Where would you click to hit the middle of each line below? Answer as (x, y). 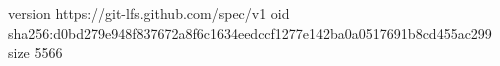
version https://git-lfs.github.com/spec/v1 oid (149, 13)
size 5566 (35, 52)
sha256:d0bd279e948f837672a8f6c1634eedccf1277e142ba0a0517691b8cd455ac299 (250, 32)
